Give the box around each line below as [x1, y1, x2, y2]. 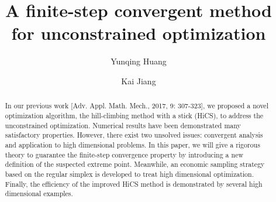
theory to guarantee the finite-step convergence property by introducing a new [5, 149, 243, 159]
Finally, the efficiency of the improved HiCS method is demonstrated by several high [5, 179, 263, 189]
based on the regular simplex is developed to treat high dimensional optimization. [5, 169, 254, 179]
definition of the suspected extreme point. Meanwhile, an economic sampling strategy [5, 159, 265, 169]
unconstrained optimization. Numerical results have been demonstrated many [5, 120, 241, 130]
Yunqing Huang [111, 55, 167, 67]
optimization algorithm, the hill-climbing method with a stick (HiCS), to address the [5, 110, 264, 120]
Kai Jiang [121, 74, 156, 87]
